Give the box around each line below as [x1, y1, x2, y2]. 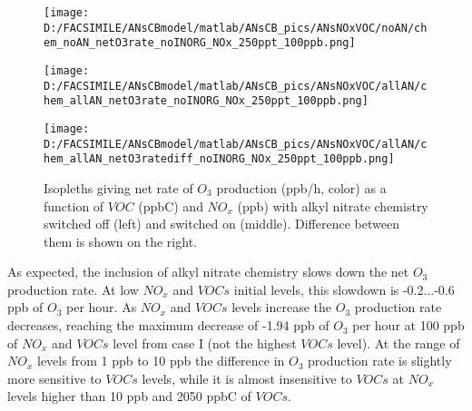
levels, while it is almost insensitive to [142, 368, 352, 387]
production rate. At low [7, 279, 139, 298]
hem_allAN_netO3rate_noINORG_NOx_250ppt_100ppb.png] [44, 94, 369, 108]
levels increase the [231, 298, 332, 317]
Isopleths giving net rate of [44, 178, 193, 197]
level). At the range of [337, 333, 460, 352]
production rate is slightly [308, 351, 452, 370]
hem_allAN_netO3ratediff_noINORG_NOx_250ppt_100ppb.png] [44, 152, 395, 166]
